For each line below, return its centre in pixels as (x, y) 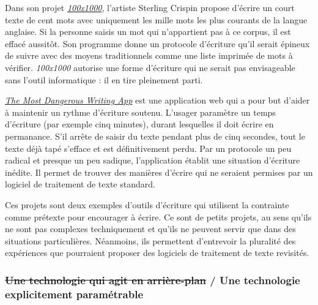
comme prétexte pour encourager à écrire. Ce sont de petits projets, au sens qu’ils (158, 217)
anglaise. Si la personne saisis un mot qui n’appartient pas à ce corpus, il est (148, 32)
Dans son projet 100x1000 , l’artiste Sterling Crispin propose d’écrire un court (150, 7)
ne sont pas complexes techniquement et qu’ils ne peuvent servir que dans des (150, 229)
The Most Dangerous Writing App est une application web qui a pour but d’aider (157, 100)
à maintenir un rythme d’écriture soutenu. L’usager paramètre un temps (140, 112)
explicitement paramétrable (74, 294)
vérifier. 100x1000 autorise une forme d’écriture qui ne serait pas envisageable (150, 67)
